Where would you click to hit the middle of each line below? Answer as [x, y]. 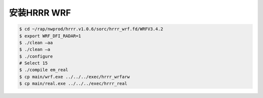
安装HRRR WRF [40, 13]
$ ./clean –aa [36, 42]
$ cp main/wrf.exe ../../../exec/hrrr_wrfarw [75, 77]
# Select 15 [34, 63]
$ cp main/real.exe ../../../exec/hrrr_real [73, 84]
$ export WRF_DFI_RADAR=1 [50, 36]
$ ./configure [36, 56]
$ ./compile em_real [44, 70]
